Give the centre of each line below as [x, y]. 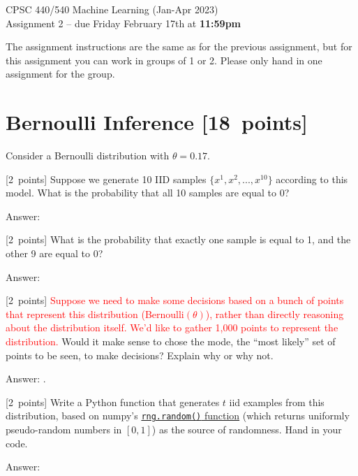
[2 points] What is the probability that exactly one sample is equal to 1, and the [178, 239]
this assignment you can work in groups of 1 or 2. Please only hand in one [164, 60]
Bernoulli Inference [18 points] [157, 122]
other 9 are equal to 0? [54, 253]
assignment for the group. [60, 74]
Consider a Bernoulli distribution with [88, 156]
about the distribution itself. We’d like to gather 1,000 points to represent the [172, 327]
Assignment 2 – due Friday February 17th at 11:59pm [123, 23]
